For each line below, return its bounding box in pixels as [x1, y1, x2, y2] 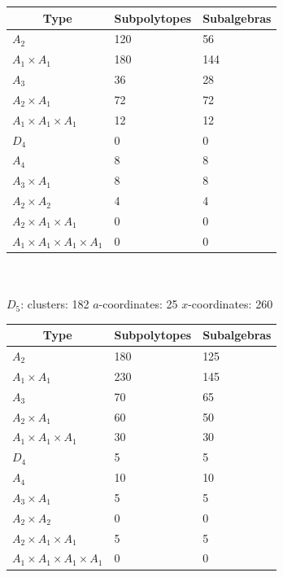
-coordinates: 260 [188, 295, 273, 313]
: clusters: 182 [20, 295, 89, 313]
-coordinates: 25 [98, 295, 178, 313]
